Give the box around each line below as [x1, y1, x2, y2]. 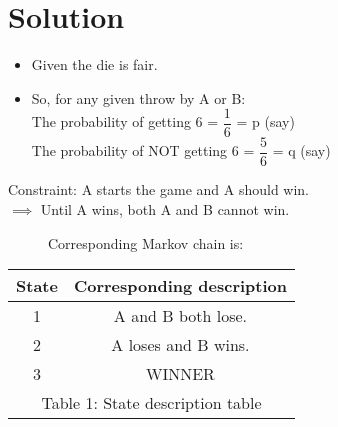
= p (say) [236, 111, 295, 132]
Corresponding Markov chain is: [48, 232, 244, 253]
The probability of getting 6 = [31, 111, 219, 132]
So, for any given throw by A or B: [31, 87, 246, 108]
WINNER [146, 362, 215, 386]
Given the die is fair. [31, 54, 158, 75]
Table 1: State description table [41, 391, 262, 415]
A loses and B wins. [111, 333, 250, 357]
